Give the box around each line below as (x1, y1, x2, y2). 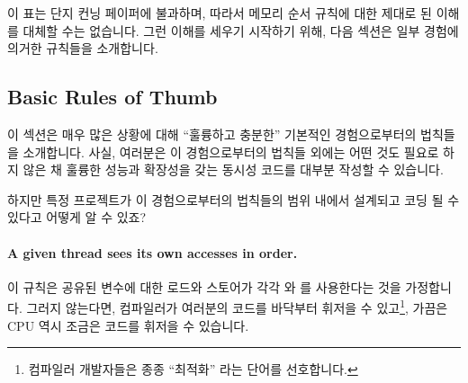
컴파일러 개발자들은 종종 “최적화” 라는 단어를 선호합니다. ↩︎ (28, 360, 358, 379)
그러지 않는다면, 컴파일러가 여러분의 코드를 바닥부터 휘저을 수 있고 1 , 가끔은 (26, 296, 448, 316)
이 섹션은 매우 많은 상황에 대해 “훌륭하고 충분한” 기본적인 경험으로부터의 (7, 124, 417, 143)
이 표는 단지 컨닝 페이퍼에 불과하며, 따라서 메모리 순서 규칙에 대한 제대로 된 (7, 4, 432, 22)
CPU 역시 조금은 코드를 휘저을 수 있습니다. (7, 316, 249, 334)
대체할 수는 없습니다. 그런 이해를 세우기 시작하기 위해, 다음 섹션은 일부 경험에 (22, 21, 459, 40)
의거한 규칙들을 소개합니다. (7, 39, 158, 58)
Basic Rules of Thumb (7, 83, 218, 111)
